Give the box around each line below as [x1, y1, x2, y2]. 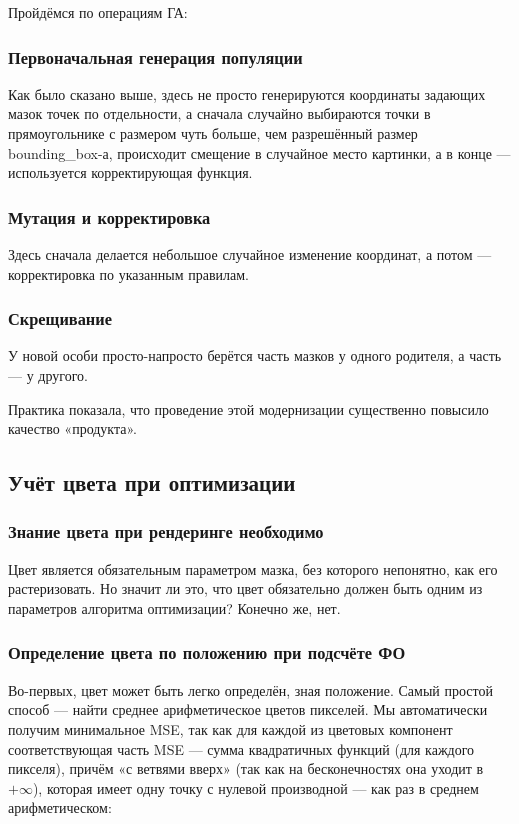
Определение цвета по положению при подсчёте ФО [8, 640, 406, 665]
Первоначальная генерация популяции [8, 44, 303, 69]
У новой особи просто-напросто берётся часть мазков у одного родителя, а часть [8, 345, 502, 366]
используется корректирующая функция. [8, 162, 253, 183]
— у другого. [8, 365, 88, 385]
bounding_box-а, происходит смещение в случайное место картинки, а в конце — [8, 142, 511, 163]
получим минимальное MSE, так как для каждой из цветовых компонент [8, 718, 453, 739]
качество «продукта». [8, 418, 137, 439]
